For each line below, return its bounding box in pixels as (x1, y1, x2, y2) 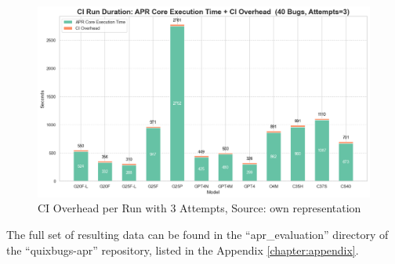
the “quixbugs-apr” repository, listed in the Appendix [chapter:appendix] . (6, 241, 359, 258)
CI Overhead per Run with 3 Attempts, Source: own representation (38, 200, 361, 216)
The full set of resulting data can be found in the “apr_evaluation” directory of (6, 226, 389, 243)
